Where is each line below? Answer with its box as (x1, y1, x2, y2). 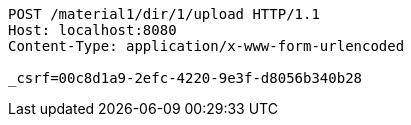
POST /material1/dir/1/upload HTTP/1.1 (8, 6, 320, 22)
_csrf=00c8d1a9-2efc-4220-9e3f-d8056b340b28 (8, 70, 363, 86)
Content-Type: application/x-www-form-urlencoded (8, 38, 405, 54)
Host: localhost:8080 (8, 22, 177, 38)
